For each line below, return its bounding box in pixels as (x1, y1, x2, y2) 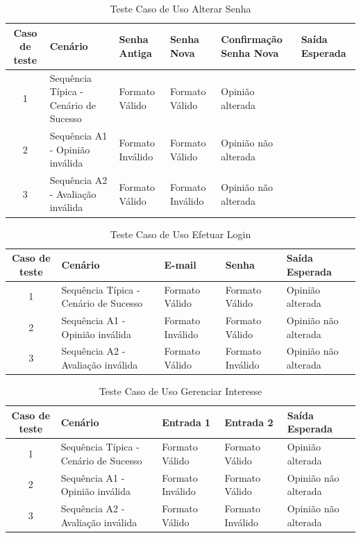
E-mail (164, 257, 196, 271)
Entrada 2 (224, 414, 274, 429)
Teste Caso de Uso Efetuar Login (110, 226, 251, 241)
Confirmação (221, 32, 283, 47)
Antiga (119, 45, 152, 60)
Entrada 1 (162, 414, 211, 429)
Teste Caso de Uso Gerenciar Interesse (99, 384, 262, 398)
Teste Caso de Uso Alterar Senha (110, 1, 251, 15)
